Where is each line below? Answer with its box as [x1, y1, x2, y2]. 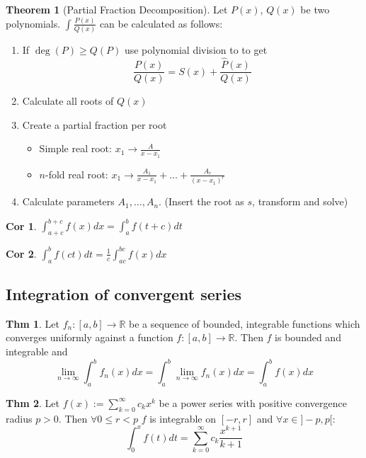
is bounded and [275, 330, 341, 345]
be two [300, 2, 330, 16]
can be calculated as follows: [99, 16, 223, 30]
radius [6, 411, 33, 425]
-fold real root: [45, 166, 108, 181]
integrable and [6, 343, 68, 358]
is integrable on [149, 411, 217, 425]
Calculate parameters [22, 194, 115, 209]
